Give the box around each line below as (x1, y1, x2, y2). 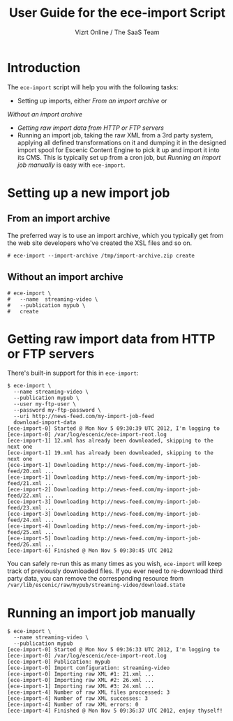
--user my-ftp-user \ (13, 401, 77, 408)
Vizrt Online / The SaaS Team (75, 28, 160, 36)
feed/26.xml (7, 541, 42, 549)
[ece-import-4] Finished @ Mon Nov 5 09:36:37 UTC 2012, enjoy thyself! (7, 707, 223, 715)
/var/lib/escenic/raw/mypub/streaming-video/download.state (7, 581, 186, 589)
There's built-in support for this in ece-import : (7, 369, 139, 378)
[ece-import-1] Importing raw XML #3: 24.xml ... (7, 683, 155, 690)
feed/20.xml (7, 468, 42, 475)
